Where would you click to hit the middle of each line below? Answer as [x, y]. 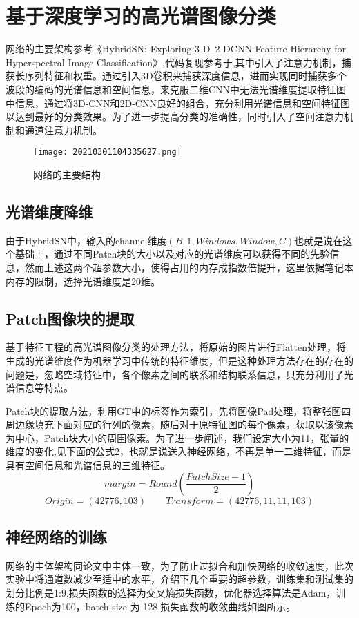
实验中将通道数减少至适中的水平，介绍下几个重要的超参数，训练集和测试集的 [179, 579]
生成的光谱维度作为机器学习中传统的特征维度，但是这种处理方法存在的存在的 [179, 360]
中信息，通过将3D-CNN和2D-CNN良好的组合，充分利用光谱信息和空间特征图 [178, 103]
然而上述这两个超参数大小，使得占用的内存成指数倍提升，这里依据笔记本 [189, 267]
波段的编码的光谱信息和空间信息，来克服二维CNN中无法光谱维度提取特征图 [176, 89]
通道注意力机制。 [63, 129]
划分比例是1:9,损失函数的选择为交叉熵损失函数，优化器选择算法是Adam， [171, 593]
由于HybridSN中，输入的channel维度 [86, 240]
